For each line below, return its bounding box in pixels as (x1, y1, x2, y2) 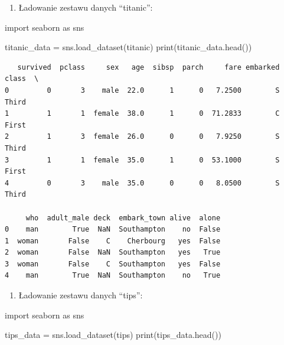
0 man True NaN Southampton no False (5, 225, 221, 234)
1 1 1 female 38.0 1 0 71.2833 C (5, 109, 280, 118)
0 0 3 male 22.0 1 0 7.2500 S (5, 86, 280, 95)
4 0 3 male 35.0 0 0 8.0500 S (5, 178, 280, 187)
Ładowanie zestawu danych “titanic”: (18, 1, 153, 13)
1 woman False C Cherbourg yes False (5, 236, 221, 245)
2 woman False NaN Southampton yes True (5, 248, 221, 257)
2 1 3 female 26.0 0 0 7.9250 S (5, 132, 280, 141)
